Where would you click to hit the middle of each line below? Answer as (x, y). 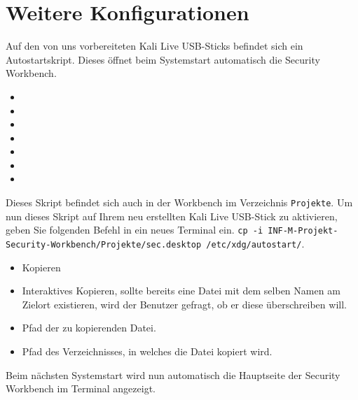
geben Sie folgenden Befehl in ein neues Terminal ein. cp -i (135, 230)
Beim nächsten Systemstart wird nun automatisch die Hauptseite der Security (173, 374)
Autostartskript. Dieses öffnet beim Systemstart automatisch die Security (163, 59)
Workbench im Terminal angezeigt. (81, 388)
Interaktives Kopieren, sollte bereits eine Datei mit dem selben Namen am (181, 291)
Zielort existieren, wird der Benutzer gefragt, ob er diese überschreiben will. (184, 304)
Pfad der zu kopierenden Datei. (89, 328)
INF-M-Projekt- (303, 231)
